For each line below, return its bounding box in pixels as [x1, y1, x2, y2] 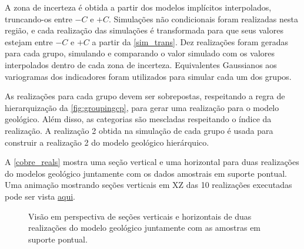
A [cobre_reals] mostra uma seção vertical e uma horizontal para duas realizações [5, 156, 299, 168]
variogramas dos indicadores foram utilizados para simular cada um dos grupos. [5, 70, 292, 82]
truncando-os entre [5, 12, 72, 25]
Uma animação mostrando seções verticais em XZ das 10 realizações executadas [5, 179, 292, 191]
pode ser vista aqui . [5, 190, 76, 202]
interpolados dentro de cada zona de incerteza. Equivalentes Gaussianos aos [5, 58, 277, 70]
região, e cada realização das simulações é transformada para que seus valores [5, 24, 283, 36]
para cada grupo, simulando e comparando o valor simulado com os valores [5, 47, 275, 59]
